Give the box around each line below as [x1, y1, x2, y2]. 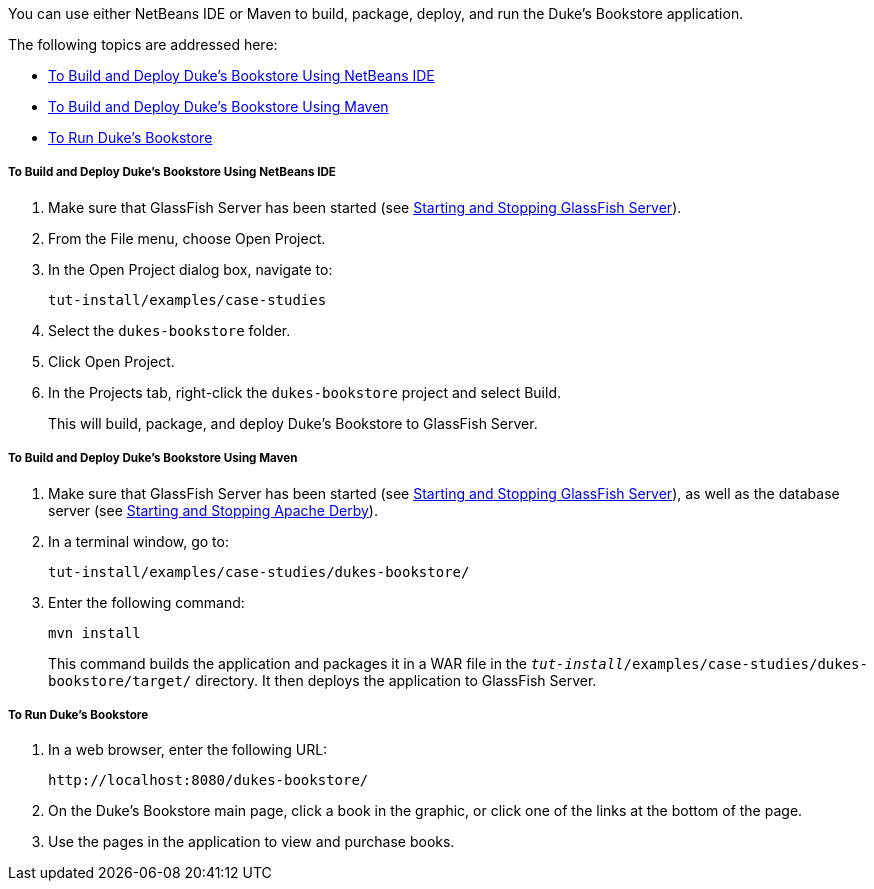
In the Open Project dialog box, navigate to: [48, 260, 333, 278]
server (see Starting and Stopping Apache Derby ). [48, 501, 378, 519]
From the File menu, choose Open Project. [48, 229, 326, 247]
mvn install [48, 624, 141, 641]
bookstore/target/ [48, 672, 192, 689]
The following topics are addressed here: [8, 36, 278, 53]
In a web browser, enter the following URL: [48, 741, 328, 759]
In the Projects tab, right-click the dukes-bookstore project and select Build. [48, 383, 561, 401]
